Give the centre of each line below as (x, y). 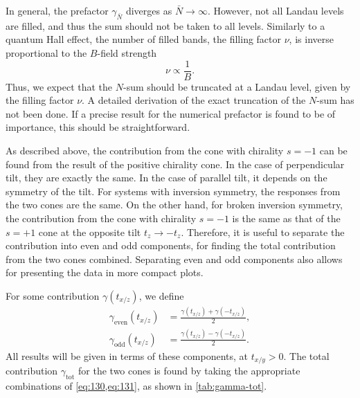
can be (333, 151)
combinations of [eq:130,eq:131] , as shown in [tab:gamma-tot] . (136, 385)
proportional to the (46, 52)
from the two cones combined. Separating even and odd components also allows (174, 259)
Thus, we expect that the (59, 86)
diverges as (149, 10)
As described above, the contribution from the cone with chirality (145, 151)
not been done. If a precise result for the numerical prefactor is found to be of (171, 113)
